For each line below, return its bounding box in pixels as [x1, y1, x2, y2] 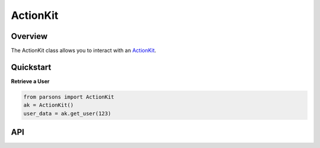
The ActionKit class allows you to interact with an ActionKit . [11, 47, 156, 54]
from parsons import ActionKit [23, 93, 115, 100]
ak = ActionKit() [23, 102, 74, 108]
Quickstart [11, 62, 52, 72]
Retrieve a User [11, 77, 50, 85]
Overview [11, 31, 48, 41]
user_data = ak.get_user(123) [23, 110, 111, 117]
